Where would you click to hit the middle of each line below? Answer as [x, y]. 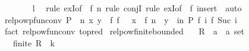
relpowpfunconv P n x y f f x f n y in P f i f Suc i [121, 19]
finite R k [34, 42]
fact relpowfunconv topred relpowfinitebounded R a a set [124, 31]
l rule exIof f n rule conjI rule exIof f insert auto [137, 8]
